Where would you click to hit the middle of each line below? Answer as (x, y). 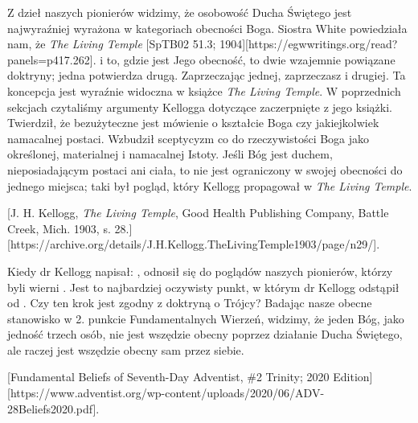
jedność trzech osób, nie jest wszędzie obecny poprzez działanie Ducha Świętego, (205, 334)
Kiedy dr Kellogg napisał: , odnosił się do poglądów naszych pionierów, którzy (200, 271)
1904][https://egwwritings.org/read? (309, 44)
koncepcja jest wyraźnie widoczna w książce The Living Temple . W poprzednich (204, 90)
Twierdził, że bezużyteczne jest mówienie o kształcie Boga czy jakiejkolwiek (193, 123)
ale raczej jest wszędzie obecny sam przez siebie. (126, 349)
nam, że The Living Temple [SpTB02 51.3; (112, 44)
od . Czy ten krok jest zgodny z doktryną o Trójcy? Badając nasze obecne (190, 303)
